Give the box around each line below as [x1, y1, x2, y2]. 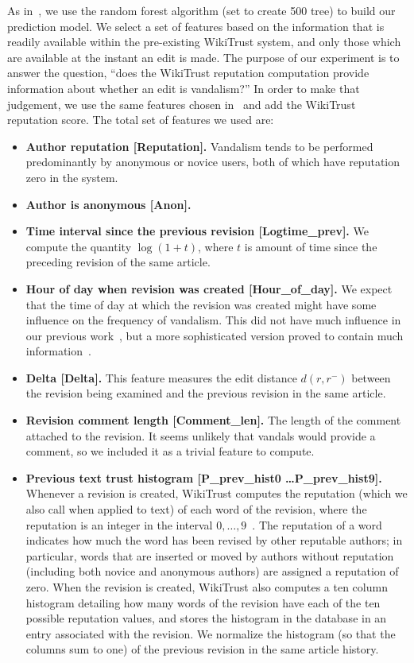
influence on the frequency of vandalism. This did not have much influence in [25, 312, 401, 328]
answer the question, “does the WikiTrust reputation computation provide [7, 64, 370, 81]
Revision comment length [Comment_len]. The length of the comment [25, 412, 401, 428]
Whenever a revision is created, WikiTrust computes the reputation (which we [25, 485, 408, 502]
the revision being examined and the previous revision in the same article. [25, 385, 386, 401]
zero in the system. [25, 169, 118, 185]
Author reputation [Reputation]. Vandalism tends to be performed [25, 138, 373, 154]
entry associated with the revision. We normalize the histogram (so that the [25, 625, 396, 642]
